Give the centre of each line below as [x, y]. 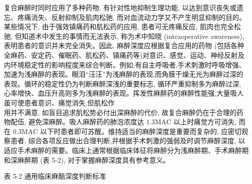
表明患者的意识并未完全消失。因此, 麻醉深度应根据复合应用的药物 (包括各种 [124, 45]
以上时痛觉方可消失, [205, 122]
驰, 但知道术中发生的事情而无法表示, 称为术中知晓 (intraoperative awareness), [124, 36]
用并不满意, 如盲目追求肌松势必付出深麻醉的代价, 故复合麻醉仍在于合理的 [120, 112]
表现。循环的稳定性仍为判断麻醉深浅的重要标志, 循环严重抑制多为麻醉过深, [123, 83]
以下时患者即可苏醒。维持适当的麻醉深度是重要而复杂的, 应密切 [141, 131]
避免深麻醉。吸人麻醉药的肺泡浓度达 [86, 122]
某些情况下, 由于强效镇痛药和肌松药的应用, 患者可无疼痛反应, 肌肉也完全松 [122, 26]
